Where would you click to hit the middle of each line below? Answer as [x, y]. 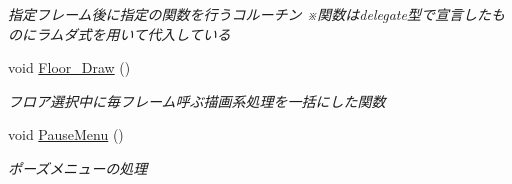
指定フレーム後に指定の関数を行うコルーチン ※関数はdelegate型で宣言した [249, 14]
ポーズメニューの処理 [78, 167]
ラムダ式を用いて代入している [133, 33]
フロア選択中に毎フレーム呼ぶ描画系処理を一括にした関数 [197, 100]
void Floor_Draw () [69, 67]
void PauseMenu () [66, 134]
